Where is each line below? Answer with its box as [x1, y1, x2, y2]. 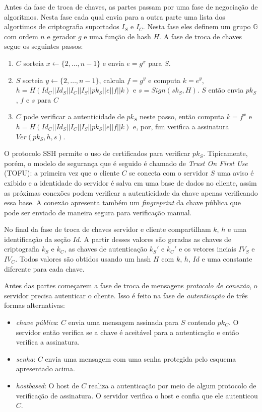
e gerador [47, 31, 76, 41]
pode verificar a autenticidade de [23, 111, 124, 122]
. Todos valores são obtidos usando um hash [15, 254, 151, 264]
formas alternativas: [4, 300, 65, 310]
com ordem [4, 31, 38, 41]
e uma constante [202, 254, 252, 264]
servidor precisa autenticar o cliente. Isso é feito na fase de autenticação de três [4, 290, 248, 300]
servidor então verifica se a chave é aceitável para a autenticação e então [16, 326, 239, 337]
